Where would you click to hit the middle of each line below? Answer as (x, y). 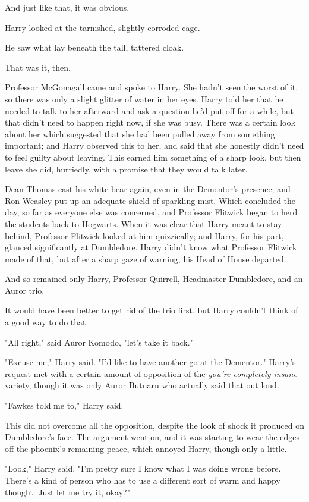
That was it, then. (38, 67)
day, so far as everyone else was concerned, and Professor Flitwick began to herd (151, 212)
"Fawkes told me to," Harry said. (64, 405)
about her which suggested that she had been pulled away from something (140, 134)
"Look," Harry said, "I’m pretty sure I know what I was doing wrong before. (143, 468)
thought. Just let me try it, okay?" (67, 492)
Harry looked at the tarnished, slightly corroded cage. (103, 27)
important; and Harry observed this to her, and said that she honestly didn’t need (154, 145)
